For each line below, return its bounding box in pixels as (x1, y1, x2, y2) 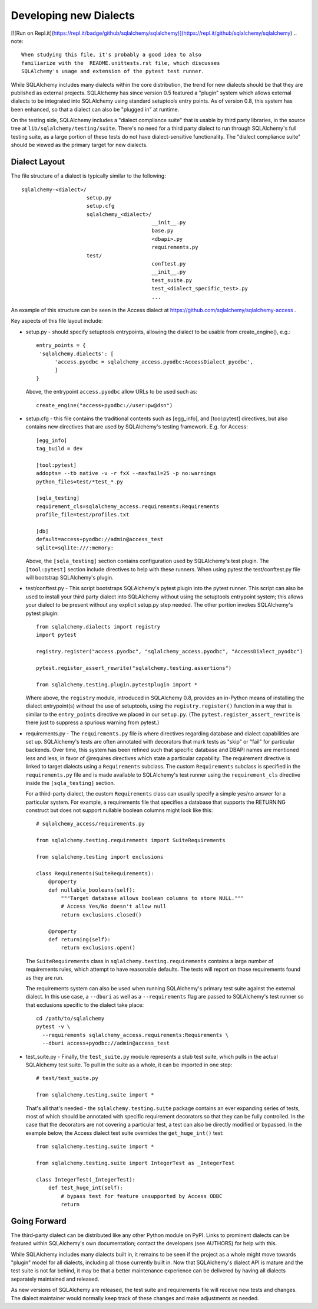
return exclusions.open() (61, 944, 135, 951)
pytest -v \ (36, 1023, 71, 1030)
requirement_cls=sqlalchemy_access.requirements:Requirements (36, 503, 220, 510)
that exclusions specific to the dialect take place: (25, 1001, 144, 1009)
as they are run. (25, 974, 64, 981)
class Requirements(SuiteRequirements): (36, 870, 154, 876)
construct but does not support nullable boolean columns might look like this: (25, 807, 213, 814)
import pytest (36, 631, 77, 639)
